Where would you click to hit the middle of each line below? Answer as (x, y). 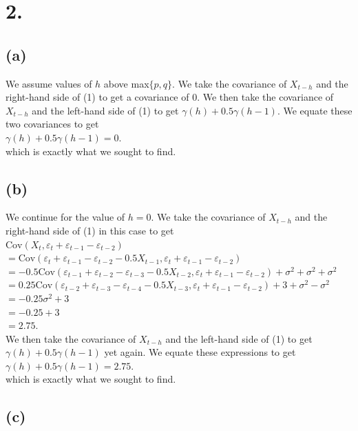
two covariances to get (52, 124)
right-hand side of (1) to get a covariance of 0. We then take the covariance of (170, 97)
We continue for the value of (65, 217)
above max (126, 83)
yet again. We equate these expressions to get (200, 352)
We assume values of (49, 83)
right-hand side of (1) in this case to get (90, 230)
